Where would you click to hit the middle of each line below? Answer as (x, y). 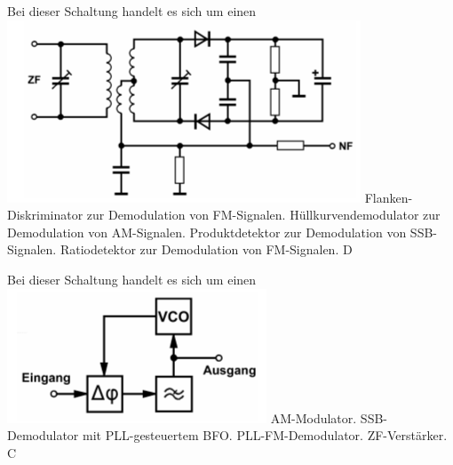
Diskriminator (45, 215)
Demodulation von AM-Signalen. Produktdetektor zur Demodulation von (207, 232)
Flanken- (389, 197)
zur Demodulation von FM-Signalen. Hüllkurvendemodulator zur (263, 215)
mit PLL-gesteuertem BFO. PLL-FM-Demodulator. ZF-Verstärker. (265, 435)
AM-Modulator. (314, 417)
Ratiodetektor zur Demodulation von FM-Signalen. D (206, 249)
